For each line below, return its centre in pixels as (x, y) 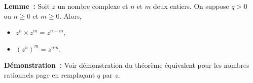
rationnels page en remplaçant (50, 74)
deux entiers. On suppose (191, 6)
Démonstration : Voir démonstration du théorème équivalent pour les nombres (127, 65)
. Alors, (71, 15)
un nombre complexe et (93, 6)
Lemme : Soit (27, 6)
